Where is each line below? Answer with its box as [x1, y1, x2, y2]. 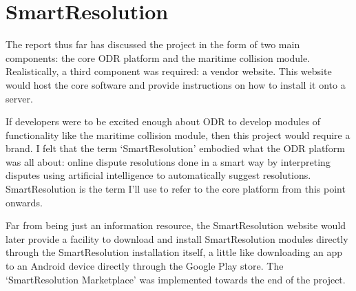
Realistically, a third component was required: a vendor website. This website [6, 64, 332, 78]
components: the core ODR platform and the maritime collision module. [6, 50, 311, 65]
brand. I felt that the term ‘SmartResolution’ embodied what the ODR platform [6, 141, 345, 155]
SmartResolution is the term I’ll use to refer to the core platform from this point [6, 182, 346, 196]
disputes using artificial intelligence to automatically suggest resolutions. [6, 168, 311, 182]
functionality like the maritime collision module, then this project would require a [6, 127, 350, 142]
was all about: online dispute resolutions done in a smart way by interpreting [6, 154, 331, 169]
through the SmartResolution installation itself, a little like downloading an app [6, 245, 343, 259]
